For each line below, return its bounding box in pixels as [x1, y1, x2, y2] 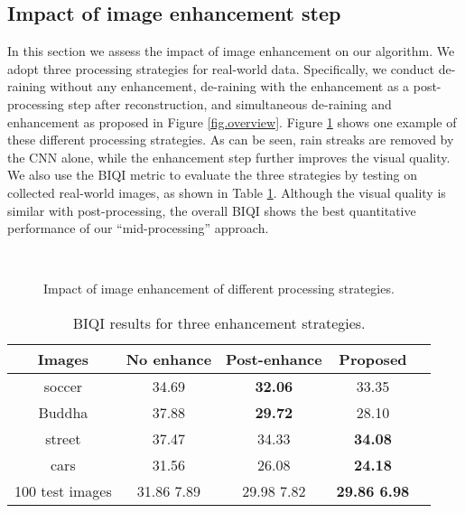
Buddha [38, 401, 88, 423]
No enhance [126, 348, 212, 369]
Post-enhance [226, 348, 322, 369]
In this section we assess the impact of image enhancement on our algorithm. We [7, 42, 455, 61]
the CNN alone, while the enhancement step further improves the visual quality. [7, 147, 451, 166]
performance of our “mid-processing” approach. [7, 219, 269, 238]
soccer [43, 375, 83, 396]
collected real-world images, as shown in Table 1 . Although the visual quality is [7, 182, 446, 201]
